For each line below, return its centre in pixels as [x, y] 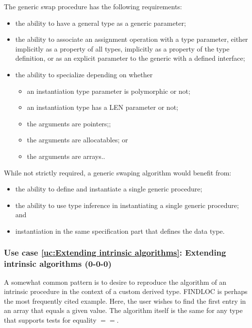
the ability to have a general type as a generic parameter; [101, 23]
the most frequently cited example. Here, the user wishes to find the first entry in [125, 301]
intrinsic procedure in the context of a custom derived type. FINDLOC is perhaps [126, 291]
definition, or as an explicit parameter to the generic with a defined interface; [130, 58]
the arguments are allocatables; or [77, 140]
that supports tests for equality [50, 320]
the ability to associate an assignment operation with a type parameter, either [132, 39]
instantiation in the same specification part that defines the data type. [120, 231]
